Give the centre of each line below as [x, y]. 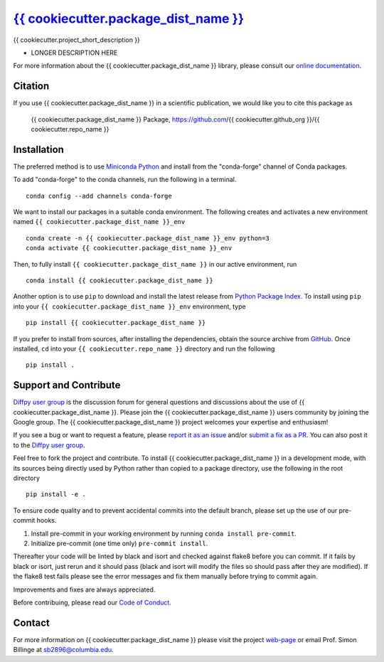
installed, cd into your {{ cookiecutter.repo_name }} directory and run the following [144, 349]
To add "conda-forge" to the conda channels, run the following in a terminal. [125, 180]
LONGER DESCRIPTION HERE [74, 53]
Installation [38, 149]
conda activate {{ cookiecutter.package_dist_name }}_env [129, 248]
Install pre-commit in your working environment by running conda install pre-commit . [164, 533]
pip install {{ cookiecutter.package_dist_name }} [116, 323]
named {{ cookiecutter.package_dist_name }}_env [99, 222]
